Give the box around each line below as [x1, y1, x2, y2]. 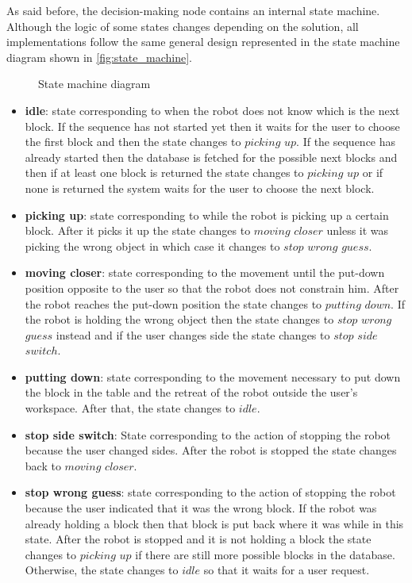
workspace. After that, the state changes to [25, 400, 236, 416]
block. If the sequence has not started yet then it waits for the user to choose [25, 117, 400, 134]
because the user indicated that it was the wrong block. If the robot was [25, 500, 377, 516]
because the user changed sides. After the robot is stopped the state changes [25, 442, 397, 458]
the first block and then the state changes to [25, 133, 241, 150]
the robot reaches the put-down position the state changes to [25, 295, 322, 312]
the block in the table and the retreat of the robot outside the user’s [25, 384, 358, 401]
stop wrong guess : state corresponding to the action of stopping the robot [25, 484, 396, 501]
